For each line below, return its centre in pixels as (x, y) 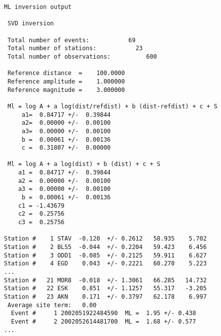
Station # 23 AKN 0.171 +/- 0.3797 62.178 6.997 (106, 296)
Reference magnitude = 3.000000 (66, 90)
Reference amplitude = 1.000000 (66, 81)
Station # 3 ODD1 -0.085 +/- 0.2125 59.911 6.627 (106, 255)
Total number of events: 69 (72, 40)
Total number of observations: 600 (82, 56)
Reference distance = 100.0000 (66, 73)
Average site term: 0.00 (52, 305)
